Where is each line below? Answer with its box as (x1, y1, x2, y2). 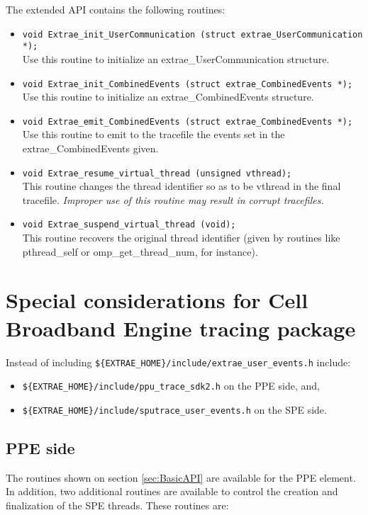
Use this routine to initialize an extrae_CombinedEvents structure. (22, 89, 314, 104)
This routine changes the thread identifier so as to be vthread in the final (22, 179, 341, 193)
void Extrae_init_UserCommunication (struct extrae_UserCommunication (22, 29, 363, 40)
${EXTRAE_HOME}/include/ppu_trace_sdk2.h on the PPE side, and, (22, 378, 320, 393)
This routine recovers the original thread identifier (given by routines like (22, 230, 340, 245)
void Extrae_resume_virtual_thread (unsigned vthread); (22, 168, 292, 179)
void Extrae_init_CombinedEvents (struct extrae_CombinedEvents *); (22, 79, 353, 89)
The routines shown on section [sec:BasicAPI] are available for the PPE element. (6, 470, 356, 485)
